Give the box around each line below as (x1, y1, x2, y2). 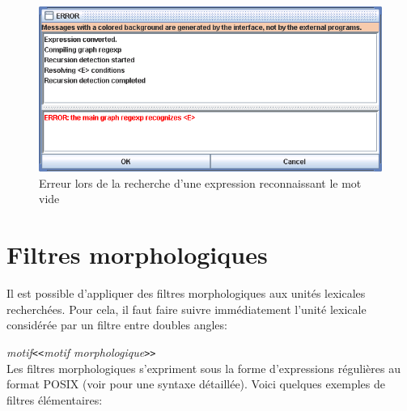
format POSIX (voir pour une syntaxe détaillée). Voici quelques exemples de (6, 375, 386, 392)
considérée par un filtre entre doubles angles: (6, 316, 227, 333)
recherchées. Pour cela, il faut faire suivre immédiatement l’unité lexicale (6, 300, 367, 317)
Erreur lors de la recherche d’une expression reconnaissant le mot (39, 174, 362, 191)
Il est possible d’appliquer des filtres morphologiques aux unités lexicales (6, 285, 366, 302)
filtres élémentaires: (6, 391, 103, 408)
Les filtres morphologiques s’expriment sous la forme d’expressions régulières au (6, 359, 401, 376)
